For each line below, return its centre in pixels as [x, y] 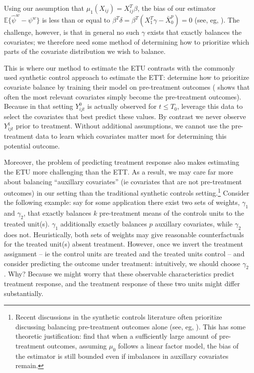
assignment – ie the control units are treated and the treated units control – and [124, 254]
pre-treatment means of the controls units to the [172, 213]
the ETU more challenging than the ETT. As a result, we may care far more [119, 172]
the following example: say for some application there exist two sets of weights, [122, 202]
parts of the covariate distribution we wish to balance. [85, 51]
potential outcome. [32, 145]
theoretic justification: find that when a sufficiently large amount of [116, 336]
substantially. [24, 293]
